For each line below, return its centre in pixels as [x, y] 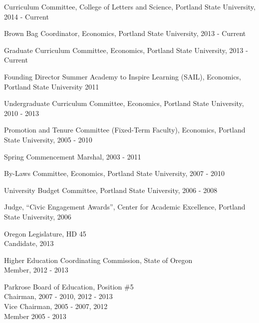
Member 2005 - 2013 [35, 316]
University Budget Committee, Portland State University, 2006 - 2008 [111, 190]
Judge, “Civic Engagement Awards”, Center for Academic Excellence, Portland [125, 207]
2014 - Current [26, 16]
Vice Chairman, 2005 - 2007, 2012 [56, 306]
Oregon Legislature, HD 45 [45, 233]
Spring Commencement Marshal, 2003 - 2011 [73, 156]
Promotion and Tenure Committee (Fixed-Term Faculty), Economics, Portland [125, 130]
